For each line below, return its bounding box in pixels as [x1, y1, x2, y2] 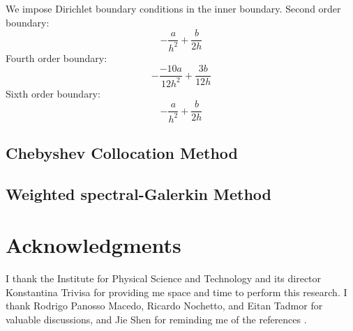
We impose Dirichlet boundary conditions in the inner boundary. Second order [6, 1, 341, 15]
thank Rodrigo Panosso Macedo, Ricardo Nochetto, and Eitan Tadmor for [6, 298, 323, 313]
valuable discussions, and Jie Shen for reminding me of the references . [6, 312, 307, 327]
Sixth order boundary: [6, 86, 100, 100]
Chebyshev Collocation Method [6, 141, 238, 163]
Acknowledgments [6, 231, 181, 259]
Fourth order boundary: [6, 50, 107, 65]
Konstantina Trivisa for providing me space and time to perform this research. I [6, 284, 347, 299]
